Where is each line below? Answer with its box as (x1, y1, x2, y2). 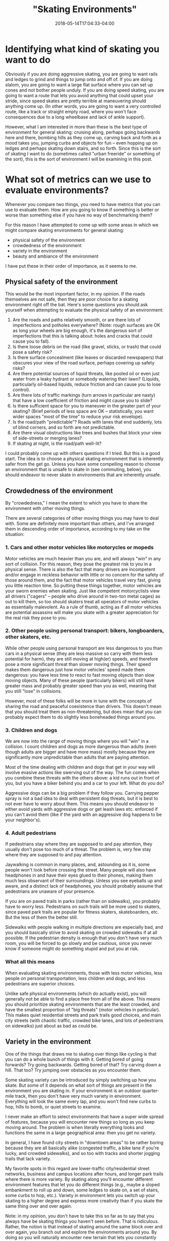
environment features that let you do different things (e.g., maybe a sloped (5, 1181, 160, 1187)
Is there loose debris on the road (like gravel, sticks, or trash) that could (12, 344, 161, 350)
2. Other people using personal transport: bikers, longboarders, (5, 627, 164, 634)
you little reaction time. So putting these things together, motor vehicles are (5, 582, 162, 588)
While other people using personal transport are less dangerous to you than (5, 645, 162, 651)
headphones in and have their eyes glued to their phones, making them (5, 872, 153, 879)
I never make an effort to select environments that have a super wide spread (5, 1113, 164, 1120)
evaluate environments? (5, 184, 109, 196)
